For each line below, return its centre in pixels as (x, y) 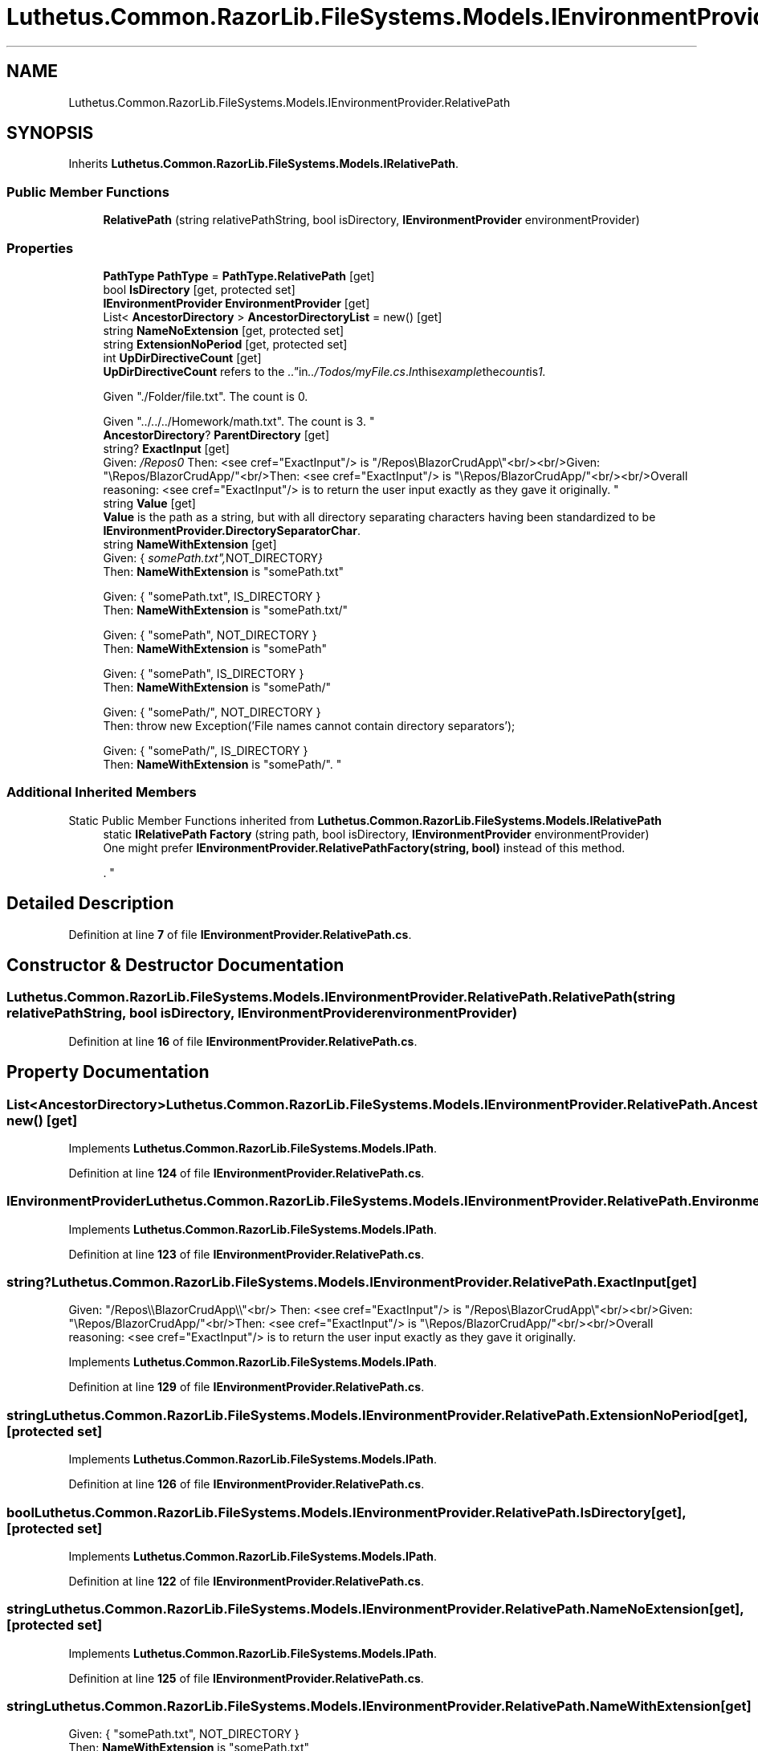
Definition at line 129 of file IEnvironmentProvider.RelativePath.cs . (247, 1387)
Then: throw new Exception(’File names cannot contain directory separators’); (309, 725)
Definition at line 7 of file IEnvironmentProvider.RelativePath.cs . (240, 934)
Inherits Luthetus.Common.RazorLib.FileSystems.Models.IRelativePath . (264, 164)
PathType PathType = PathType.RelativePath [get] (239, 276)
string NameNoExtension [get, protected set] (224, 330)
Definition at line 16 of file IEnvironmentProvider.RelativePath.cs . (243, 1041)
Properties (40, 248)
